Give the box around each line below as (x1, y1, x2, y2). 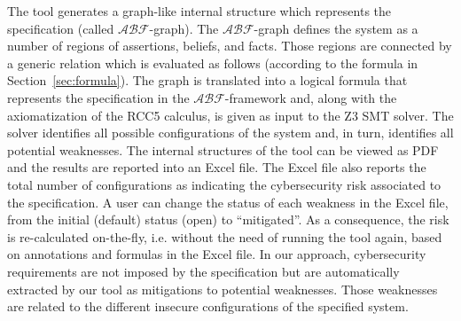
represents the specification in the (7, 88, 190, 106)
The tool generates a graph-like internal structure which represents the (7, 2, 392, 20)
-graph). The (149, 19, 219, 37)
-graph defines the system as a (254, 19, 418, 37)
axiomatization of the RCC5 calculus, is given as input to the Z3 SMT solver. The (7, 106, 454, 124)
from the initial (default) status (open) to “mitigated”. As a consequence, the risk (7, 210, 449, 229)
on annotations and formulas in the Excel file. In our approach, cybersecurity (7, 245, 426, 263)
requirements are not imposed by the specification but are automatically (7, 262, 400, 280)
